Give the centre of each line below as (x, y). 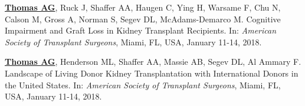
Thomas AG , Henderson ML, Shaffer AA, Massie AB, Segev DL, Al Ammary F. (153, 62)
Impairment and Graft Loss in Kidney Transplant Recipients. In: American (141, 30)
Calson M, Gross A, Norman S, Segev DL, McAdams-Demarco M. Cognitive (143, 19)
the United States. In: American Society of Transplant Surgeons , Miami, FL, (143, 85)
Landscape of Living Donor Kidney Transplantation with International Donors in (152, 73)
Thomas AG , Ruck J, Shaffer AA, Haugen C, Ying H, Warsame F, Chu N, (143, 7)
